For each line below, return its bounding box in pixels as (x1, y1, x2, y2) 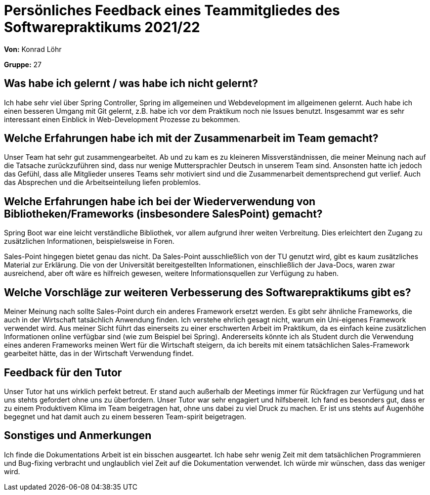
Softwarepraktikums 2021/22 (4, 19, 200, 36)
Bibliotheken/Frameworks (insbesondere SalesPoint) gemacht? (4, 207, 323, 220)
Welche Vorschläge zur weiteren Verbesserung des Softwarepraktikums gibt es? (4, 286, 411, 299)
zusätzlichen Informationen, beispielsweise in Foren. (4, 237, 174, 246)
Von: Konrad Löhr (4, 45, 62, 53)
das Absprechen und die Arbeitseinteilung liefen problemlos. (4, 178, 201, 187)
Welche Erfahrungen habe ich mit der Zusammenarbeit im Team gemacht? (4, 132, 379, 145)
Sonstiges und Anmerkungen (4, 429, 152, 442)
